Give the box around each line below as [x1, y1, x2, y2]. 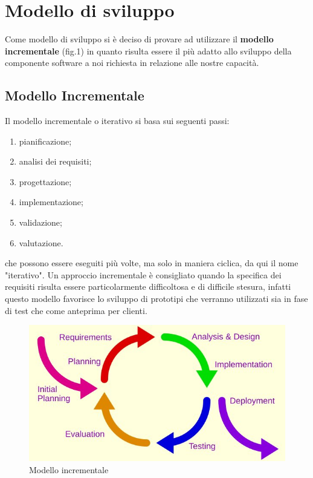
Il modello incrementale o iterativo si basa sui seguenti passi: [5, 114, 230, 127]
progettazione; [19, 175, 72, 188]
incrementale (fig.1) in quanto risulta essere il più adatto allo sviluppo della [5, 44, 292, 57]
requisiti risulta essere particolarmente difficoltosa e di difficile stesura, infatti [5, 280, 291, 293]
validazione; [19, 216, 62, 229]
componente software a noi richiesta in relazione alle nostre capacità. [5, 56, 259, 69]
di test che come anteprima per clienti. [5, 304, 147, 316]
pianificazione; [19, 134, 72, 147]
